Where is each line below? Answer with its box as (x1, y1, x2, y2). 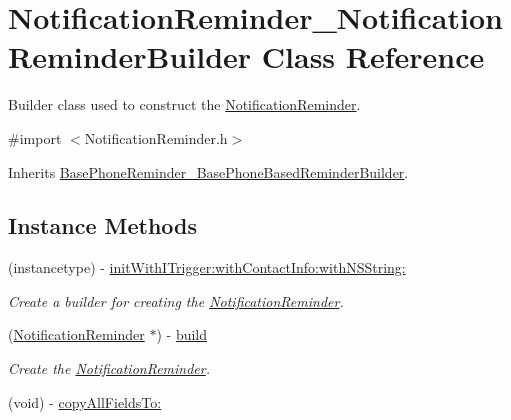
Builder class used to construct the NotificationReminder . (8, 94, 361, 115)
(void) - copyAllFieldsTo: (8, 391, 162, 412)
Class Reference (261, 36, 485, 77)
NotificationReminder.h (84, 127, 228, 148)
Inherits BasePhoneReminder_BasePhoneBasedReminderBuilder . (8, 161, 409, 182)
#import (8, 127, 62, 148)
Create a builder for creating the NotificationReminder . (8, 290, 344, 311)
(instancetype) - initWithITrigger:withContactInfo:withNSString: (8, 257, 406, 278)
